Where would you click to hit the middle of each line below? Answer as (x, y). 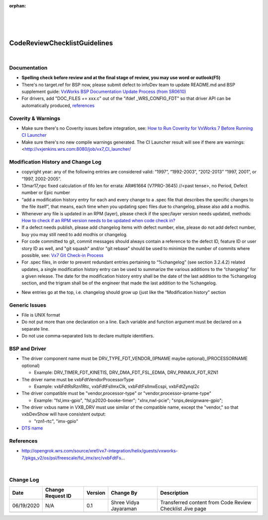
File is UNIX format (41, 315)
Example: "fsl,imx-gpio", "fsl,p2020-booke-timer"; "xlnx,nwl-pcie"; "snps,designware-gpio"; (129, 400)
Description (174, 493)
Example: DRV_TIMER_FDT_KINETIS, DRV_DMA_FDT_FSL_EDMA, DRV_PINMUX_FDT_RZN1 (126, 372)
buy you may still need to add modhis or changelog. (74, 234)
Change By (124, 493)
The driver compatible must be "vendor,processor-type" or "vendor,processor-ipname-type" (117, 393)
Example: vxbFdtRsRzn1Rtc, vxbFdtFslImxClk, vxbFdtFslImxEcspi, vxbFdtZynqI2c (117, 386)
